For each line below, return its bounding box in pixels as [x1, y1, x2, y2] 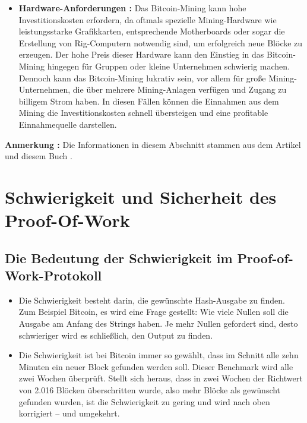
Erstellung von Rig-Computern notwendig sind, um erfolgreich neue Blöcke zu [18, 36, 303, 49]
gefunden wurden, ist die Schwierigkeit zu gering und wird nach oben [18, 395, 270, 408]
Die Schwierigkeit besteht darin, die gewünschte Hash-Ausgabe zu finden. [18, 293, 285, 306]
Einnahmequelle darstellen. [18, 118, 117, 130]
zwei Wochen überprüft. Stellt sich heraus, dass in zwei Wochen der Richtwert [18, 372, 303, 384]
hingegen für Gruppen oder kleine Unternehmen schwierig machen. [47, 59, 290, 72]
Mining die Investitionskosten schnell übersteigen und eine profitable [18, 106, 268, 119]
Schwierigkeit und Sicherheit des [5, 184, 277, 209]
